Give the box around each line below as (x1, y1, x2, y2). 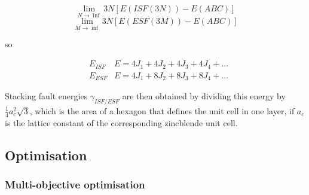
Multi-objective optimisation (5, 176, 145, 191)
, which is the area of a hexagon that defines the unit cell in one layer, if (29, 104, 295, 117)
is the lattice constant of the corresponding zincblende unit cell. (5, 116, 238, 129)
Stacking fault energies (5, 90, 88, 102)
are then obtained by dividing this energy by (122, 90, 286, 102)
